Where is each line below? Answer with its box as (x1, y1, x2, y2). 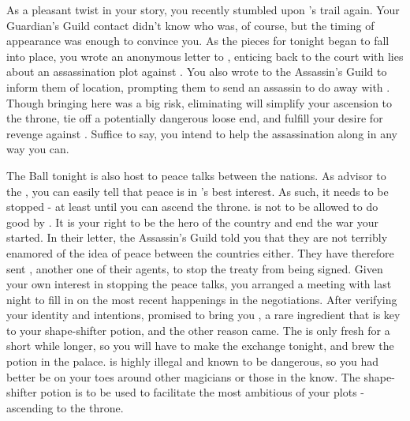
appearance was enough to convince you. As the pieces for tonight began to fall (6, 32, 389, 49)
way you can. (6, 141, 69, 157)
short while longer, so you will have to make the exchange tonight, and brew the (6, 337, 394, 354)
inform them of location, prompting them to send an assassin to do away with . (6, 78, 390, 95)
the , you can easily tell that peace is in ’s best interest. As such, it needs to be (6, 182, 389, 199)
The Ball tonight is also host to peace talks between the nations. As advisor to (6, 167, 386, 183)
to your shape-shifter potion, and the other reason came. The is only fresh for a (6, 321, 390, 338)
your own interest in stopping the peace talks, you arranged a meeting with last (6, 276, 392, 292)
